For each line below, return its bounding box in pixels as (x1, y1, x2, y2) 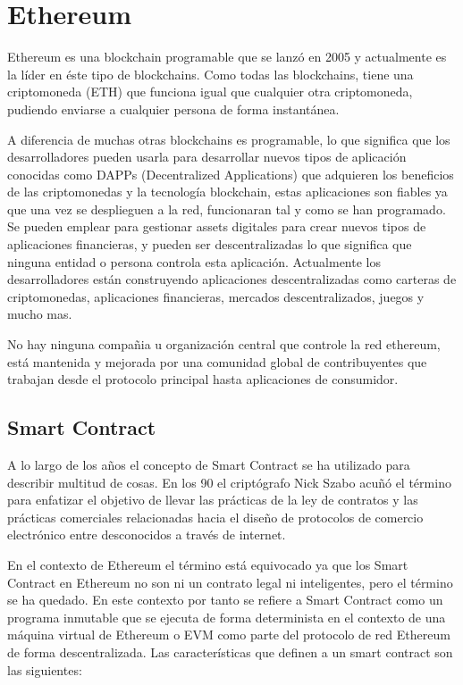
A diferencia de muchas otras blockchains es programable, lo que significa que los (7, 129, 450, 148)
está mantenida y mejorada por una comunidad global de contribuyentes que (7, 352, 427, 371)
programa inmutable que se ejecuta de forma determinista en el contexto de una (7, 607, 446, 626)
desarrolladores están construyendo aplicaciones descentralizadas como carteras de (7, 270, 457, 288)
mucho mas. (7, 305, 72, 323)
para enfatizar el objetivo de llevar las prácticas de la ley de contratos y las (7, 490, 418, 509)
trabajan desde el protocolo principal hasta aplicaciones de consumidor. (7, 370, 399, 388)
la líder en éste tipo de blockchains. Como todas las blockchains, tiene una (7, 64, 414, 83)
